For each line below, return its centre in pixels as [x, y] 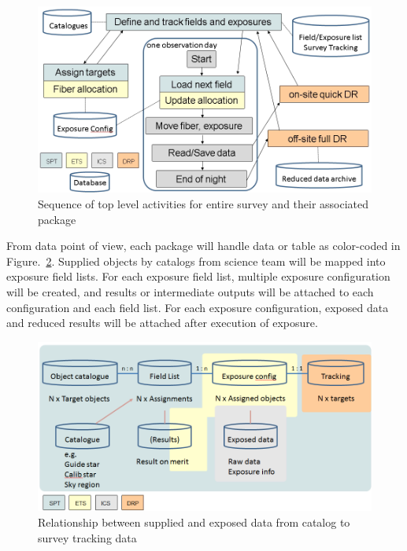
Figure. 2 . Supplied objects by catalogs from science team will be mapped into [196, 261]
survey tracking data [87, 537]
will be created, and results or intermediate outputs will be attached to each [190, 292]
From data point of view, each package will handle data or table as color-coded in [203, 246]
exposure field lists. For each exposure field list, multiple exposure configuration [198, 276]
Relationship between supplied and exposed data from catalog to [194, 522]
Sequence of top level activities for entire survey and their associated [203, 204]
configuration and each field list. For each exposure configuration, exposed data [198, 307]
